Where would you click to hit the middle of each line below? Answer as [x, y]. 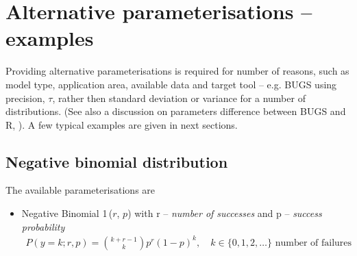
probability [43, 226]
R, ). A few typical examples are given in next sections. [122, 124]
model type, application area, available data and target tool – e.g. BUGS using [171, 84]
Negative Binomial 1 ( [67, 213]
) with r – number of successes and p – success [225, 213]
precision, [25, 98]
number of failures [313, 243]
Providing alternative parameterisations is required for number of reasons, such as [177, 71]
